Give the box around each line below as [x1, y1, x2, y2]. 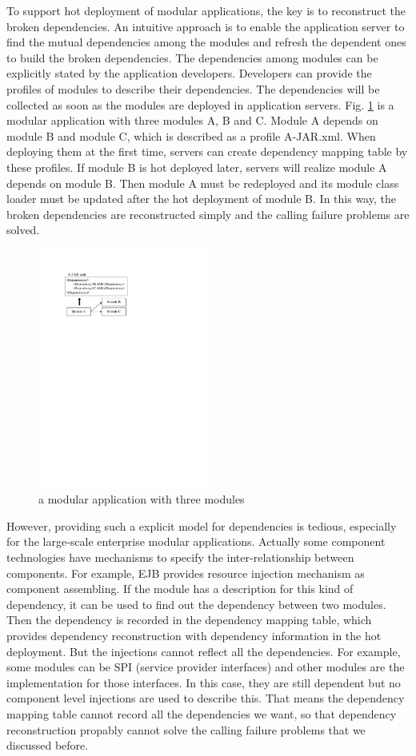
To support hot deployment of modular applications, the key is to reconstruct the [6, 2, 406, 18]
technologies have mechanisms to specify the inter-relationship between [6, 548, 354, 565]
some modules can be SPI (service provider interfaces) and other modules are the [6, 659, 405, 675]
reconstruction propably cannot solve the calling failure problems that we [6, 721, 366, 738]
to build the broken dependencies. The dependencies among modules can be [6, 49, 378, 66]
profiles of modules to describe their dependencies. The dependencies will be [6, 80, 380, 97]
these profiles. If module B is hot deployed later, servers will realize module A [6, 158, 387, 175]
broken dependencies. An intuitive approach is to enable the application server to [6, 18, 405, 34]
